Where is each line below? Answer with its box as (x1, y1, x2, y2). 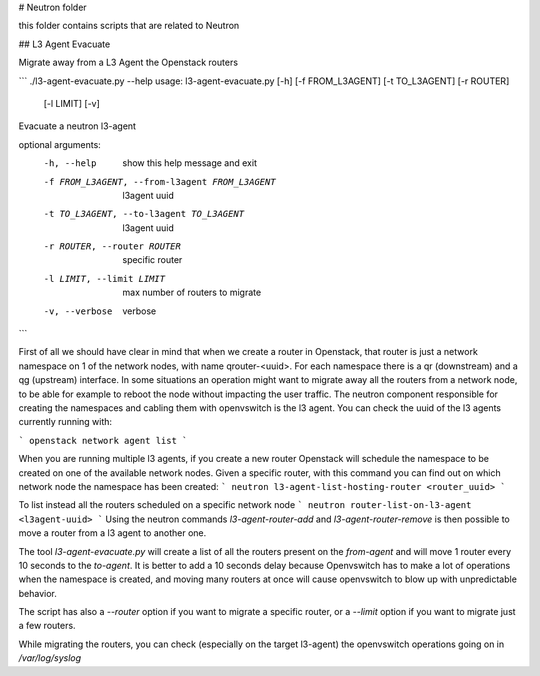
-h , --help (43, 158, 97, 169)
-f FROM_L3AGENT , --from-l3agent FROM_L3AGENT (43, 176, 276, 187)
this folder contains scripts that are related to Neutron (18, 20, 240, 32)
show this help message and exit (122, 157, 257, 169)
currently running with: (18, 416, 113, 428)
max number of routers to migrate (122, 286, 262, 299)
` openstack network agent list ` (18, 435, 188, 446)
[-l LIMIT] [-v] (43, 97, 100, 109)
